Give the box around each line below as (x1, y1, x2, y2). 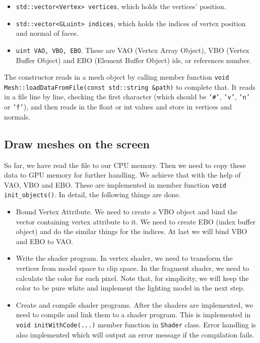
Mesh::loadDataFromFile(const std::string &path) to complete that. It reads (4, 81, 255, 92)
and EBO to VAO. (16, 236, 73, 246)
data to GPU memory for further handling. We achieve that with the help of (4, 169, 241, 180)
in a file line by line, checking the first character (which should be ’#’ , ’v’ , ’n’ (4, 91, 250, 102)
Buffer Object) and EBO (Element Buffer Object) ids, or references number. (16, 54, 252, 65)
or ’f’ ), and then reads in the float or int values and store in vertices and (4, 101, 232, 112)
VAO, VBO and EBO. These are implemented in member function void (4, 179, 226, 190)
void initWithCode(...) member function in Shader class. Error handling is (16, 319, 256, 330)
